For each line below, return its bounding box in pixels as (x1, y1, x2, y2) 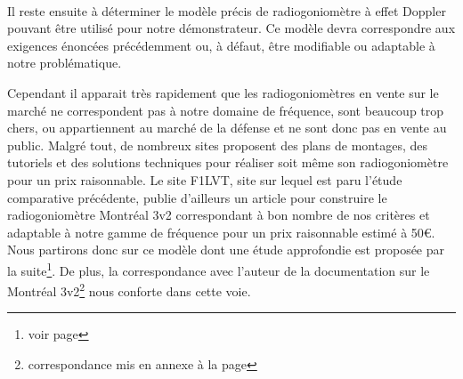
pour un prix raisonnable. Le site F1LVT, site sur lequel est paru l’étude (7, 170, 402, 189)
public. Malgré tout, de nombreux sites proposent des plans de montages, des (7, 135, 427, 154)
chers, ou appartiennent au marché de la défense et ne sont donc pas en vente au (7, 118, 447, 137)
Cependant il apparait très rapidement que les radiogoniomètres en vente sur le (7, 83, 439, 101)
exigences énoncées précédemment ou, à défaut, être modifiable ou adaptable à (7, 36, 435, 54)
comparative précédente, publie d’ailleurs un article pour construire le (7, 188, 387, 206)
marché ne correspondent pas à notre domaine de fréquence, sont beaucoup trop (7, 101, 444, 119)
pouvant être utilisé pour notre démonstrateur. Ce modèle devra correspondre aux (7, 19, 456, 37)
